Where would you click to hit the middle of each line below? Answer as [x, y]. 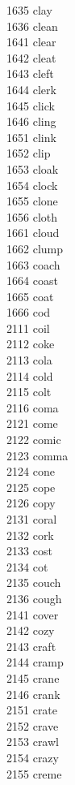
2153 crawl [33, 742]
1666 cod [29, 312]
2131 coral [32, 519]
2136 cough [34, 598]
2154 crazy [33, 757]
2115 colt [29, 392]
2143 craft [31, 646]
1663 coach [33, 264]
